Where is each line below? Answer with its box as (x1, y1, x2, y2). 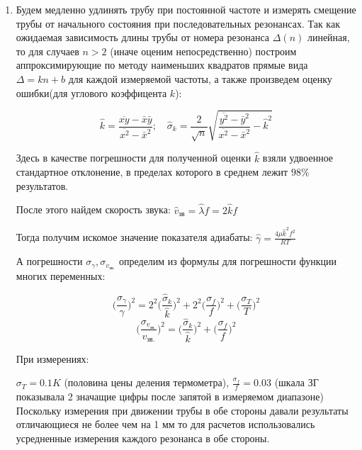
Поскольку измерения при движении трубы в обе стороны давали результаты (16, 403, 349, 417)
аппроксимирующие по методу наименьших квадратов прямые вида (16, 57, 308, 72)
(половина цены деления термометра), (64, 375, 230, 390)
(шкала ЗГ (274, 375, 319, 390)
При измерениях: (16, 351, 89, 366)
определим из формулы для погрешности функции (119, 254, 336, 269)
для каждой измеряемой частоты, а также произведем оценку (68, 71, 332, 86)
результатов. (16, 178, 69, 193)
